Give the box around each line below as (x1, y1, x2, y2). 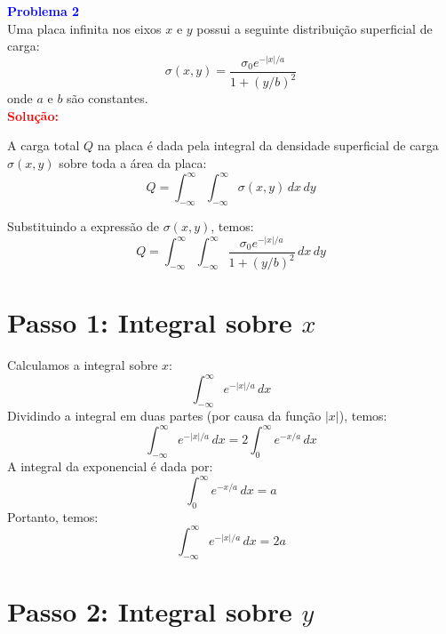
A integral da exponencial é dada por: (7, 456, 213, 475)
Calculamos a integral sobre (7, 356, 158, 374)
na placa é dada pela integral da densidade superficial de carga (97, 136, 439, 155)
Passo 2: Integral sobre (7, 592, 292, 629)
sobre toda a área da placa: (59, 154, 207, 173)
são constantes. (67, 89, 148, 108)
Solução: (7, 106, 59, 124)
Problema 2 (7, 2, 80, 20)
